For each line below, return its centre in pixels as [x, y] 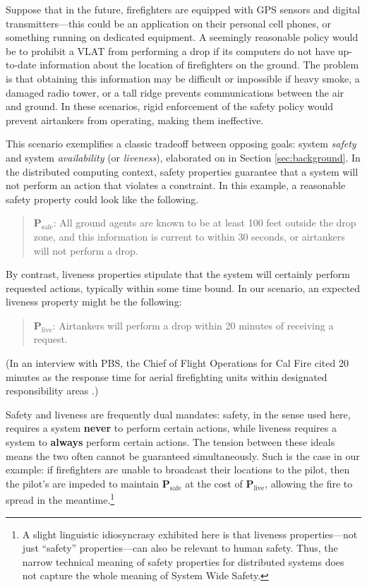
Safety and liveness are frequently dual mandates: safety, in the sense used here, [178, 414]
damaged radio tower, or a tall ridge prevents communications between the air [175, 92]
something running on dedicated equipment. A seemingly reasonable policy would [182, 37]
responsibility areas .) [52, 391]
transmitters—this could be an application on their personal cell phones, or [169, 23]
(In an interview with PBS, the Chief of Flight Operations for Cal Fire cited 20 [177, 363]
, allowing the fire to [309, 483]
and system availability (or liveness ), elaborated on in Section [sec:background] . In [183, 157]
